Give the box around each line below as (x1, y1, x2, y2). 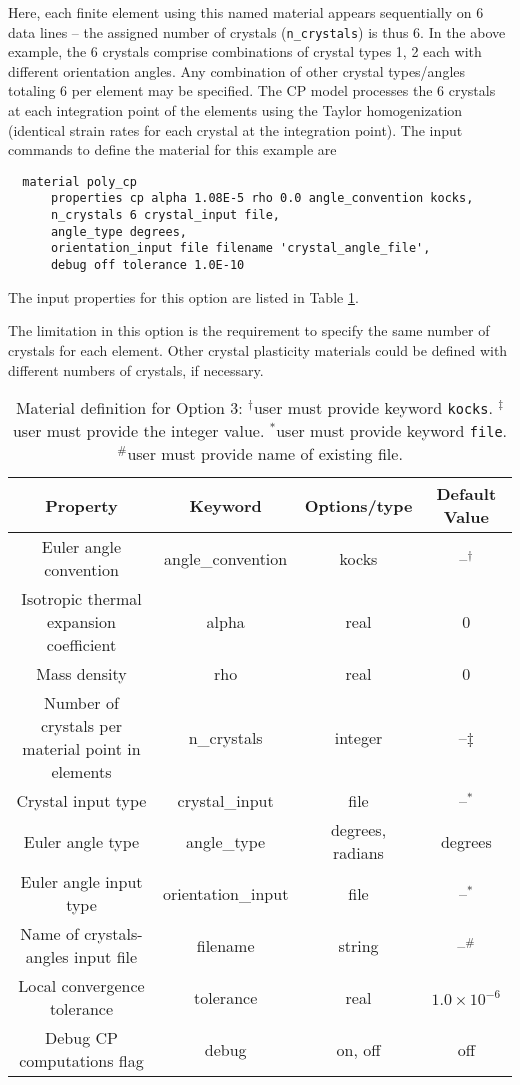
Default (436, 482, 497, 506)
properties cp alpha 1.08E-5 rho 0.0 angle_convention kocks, (50, 191, 474, 206)
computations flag (19, 1049, 144, 1073)
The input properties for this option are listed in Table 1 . (8, 286, 359, 307)
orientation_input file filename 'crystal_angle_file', (50, 241, 431, 256)
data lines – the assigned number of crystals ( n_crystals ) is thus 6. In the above (8, 21, 506, 42)
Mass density (36, 662, 127, 686)
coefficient (46, 633, 117, 657)
